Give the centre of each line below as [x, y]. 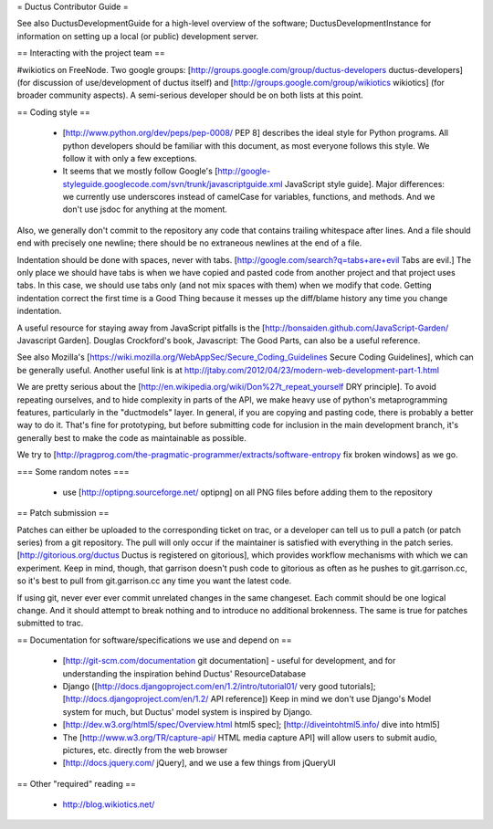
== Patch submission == [63, 513]
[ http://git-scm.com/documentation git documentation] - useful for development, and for [229, 661]
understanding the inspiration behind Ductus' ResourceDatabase [184, 673]
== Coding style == [54, 112]
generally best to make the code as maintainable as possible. [131, 437]
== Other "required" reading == [77, 783]
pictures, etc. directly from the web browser [145, 750]
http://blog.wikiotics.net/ [109, 804]
